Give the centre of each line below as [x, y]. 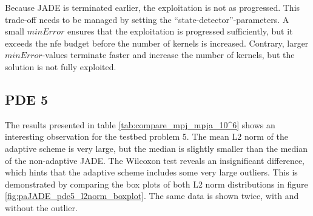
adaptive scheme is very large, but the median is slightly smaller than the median [156, 148]
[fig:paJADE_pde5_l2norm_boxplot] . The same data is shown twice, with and [152, 196]
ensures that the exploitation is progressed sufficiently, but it [180, 31]
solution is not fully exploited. [61, 66]
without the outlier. [41, 207]
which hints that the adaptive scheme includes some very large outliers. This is [151, 172]
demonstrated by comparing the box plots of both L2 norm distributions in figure [156, 184]
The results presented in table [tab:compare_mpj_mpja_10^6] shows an [140, 124]
